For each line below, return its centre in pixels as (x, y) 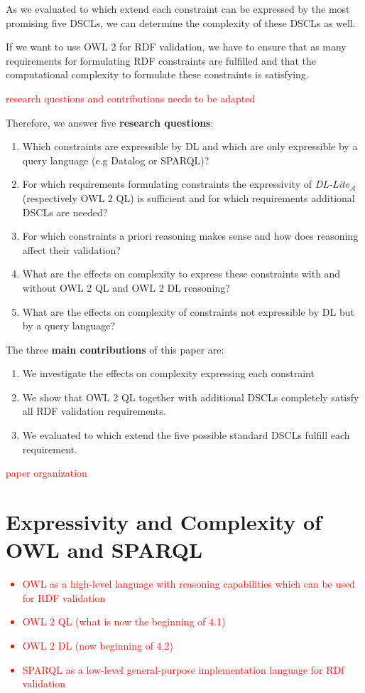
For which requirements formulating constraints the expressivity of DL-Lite (186, 184)
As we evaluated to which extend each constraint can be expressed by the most (178, 9)
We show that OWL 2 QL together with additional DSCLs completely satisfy (191, 397)
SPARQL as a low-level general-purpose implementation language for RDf (183, 669)
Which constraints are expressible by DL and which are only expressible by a (190, 146)
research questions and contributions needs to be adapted (131, 98)
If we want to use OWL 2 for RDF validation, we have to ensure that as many (176, 47)
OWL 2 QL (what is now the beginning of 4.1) (124, 621)
